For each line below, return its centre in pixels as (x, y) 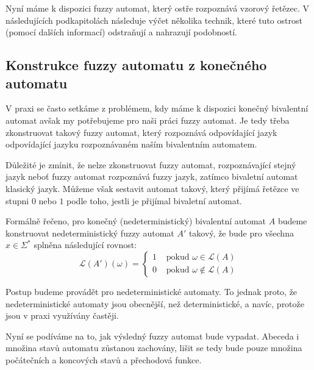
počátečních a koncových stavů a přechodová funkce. (104, 359)
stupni (17, 200)
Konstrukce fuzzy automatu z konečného (136, 65)
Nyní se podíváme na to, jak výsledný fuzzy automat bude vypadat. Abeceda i (152, 336)
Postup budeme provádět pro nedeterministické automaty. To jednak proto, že (152, 291)
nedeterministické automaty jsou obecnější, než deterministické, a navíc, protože (155, 303)
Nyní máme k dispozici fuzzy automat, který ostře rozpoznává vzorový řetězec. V (158, 8)
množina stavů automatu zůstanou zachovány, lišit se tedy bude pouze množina (154, 348)
